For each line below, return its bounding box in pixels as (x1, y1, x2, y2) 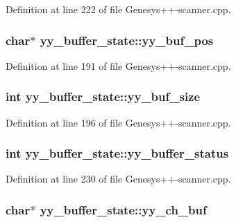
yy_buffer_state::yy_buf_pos (40, 31, 214, 48)
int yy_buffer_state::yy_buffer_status (6, 145, 229, 162)
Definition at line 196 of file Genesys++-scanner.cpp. (6, 115, 231, 129)
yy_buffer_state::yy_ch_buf (40, 201, 207, 218)
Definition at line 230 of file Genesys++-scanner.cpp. (6, 172, 231, 186)
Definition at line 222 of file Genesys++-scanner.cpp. (6, 2, 231, 16)
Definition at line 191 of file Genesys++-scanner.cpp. (6, 58, 231, 73)
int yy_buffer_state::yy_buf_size (6, 88, 201, 105)
